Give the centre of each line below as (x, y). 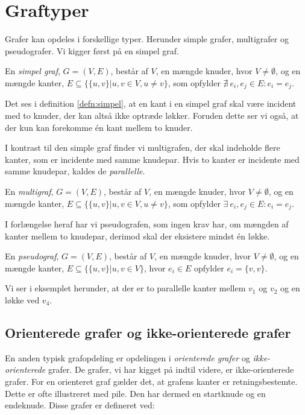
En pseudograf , (32, 256)
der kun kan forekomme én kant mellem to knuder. (99, 127)
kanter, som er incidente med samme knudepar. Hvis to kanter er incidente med (152, 159)
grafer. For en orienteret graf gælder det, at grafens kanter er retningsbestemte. (151, 381)
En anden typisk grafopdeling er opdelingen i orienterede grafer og (127, 357)
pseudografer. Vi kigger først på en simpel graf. (92, 50)
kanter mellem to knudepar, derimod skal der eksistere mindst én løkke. (137, 236)
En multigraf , (29, 191)
